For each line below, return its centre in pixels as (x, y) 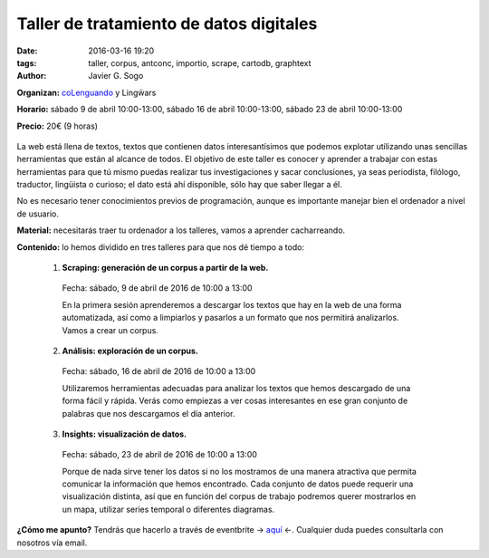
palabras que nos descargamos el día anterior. (149, 413)
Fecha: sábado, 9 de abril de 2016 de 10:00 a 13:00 (157, 288)
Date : (27, 51)
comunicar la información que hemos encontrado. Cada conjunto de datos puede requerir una (238, 484)
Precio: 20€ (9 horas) (58, 126)
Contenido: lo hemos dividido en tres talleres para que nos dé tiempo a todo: (161, 247)
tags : (27, 63)
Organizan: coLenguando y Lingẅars (86, 92)
